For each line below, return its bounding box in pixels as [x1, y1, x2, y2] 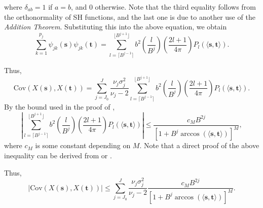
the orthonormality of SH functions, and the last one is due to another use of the [4, 11, 255, 22]
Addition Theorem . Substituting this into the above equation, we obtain [4, 21, 227, 32]
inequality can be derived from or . [4, 150, 112, 160]
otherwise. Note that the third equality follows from [95, 2, 256, 12]
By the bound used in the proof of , [4, 101, 115, 112]
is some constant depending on [35, 140, 131, 151]
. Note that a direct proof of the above [139, 140, 259, 151]
